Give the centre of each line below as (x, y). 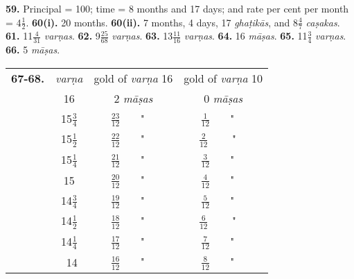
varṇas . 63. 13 (142, 36)
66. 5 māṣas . (33, 50)
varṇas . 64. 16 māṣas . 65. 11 (246, 36)
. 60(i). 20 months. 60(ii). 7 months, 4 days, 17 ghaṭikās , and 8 (162, 22)
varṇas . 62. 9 (72, 36)
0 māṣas (223, 98)
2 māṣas (133, 98)
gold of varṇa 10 (223, 78)
